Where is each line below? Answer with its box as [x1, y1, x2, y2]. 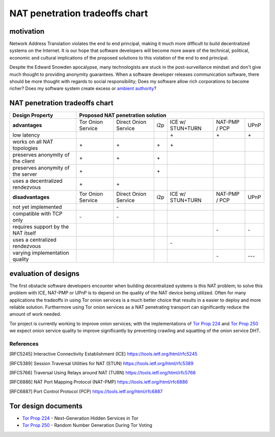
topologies [12, 145, 38, 152]
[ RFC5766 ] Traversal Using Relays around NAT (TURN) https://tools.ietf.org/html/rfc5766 [9, 370, 196, 376]
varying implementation [12, 250, 69, 257]
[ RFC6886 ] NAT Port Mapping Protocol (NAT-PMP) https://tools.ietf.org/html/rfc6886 [9, 379, 188, 385]
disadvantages [12, 194, 50, 201]
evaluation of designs [9, 269, 80, 278]
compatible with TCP [12, 210, 63, 217]
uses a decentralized [12, 177, 63, 184]
